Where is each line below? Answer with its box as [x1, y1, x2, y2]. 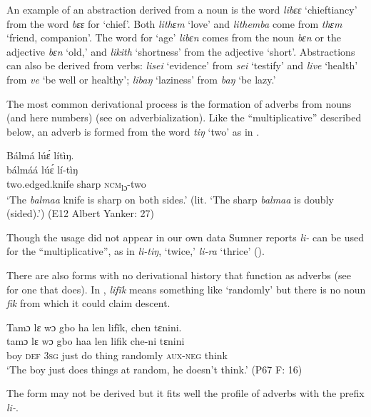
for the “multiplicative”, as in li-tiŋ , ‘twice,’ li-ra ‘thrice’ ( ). [6, 243, 265, 258]
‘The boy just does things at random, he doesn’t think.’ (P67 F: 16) [6, 361, 303, 376]
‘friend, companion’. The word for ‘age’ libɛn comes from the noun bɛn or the [6, 30, 341, 45]
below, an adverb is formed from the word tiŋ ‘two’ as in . [6, 124, 260, 139]
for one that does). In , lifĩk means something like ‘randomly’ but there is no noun [6, 281, 366, 296]
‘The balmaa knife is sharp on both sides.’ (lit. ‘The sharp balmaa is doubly [6, 191, 334, 206]
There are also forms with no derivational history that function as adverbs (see [6, 268, 351, 283]
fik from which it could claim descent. [6, 296, 171, 311]
